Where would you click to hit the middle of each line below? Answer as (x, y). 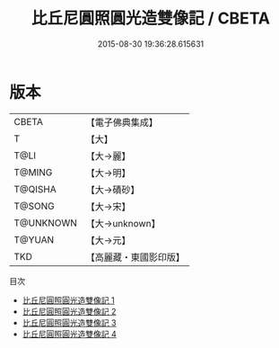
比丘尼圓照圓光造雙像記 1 (68, 300)
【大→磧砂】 (113, 190)
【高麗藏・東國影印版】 (135, 257)
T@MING (33, 172)
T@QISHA (35, 189)
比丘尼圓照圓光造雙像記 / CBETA (151, 18)
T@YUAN (34, 239)
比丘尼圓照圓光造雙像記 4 (69, 334)
